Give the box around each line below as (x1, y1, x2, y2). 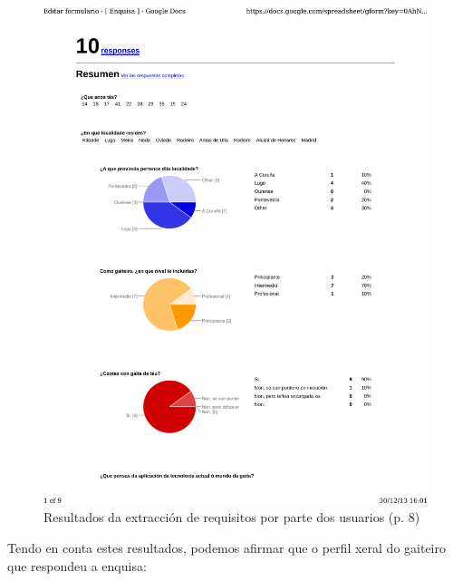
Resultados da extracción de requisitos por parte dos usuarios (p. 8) (43, 508, 420, 527)
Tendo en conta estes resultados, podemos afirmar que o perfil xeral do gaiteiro (7, 538, 446, 557)
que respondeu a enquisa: (7, 556, 147, 575)
